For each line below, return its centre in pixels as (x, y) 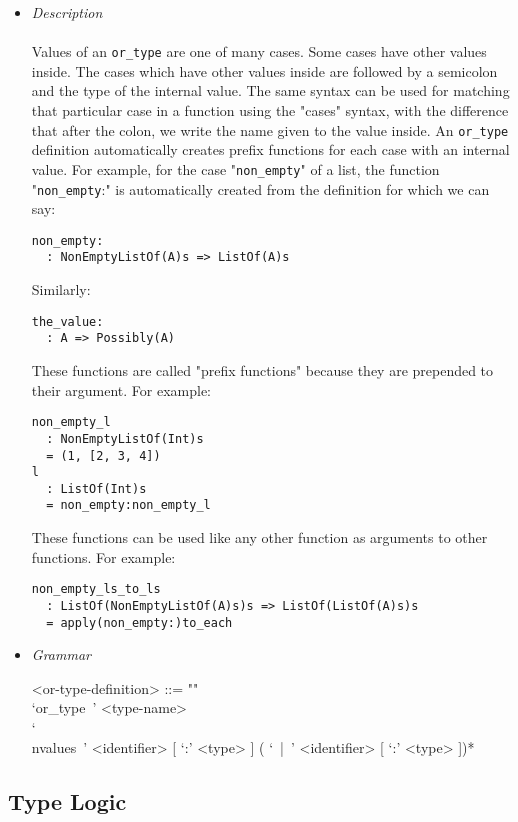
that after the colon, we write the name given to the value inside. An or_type (270, 129)
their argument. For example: (121, 389)
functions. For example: (103, 556)
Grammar (61, 654)
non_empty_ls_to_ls (96, 589)
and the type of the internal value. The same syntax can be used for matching (270, 90)
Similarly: (61, 289)
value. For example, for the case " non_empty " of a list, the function (235, 168)
